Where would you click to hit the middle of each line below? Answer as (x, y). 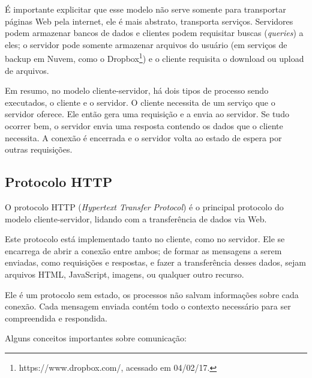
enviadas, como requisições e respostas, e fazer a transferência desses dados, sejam (155, 262)
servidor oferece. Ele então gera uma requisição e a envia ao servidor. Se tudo (147, 114)
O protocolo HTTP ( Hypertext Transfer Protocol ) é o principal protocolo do (144, 206)
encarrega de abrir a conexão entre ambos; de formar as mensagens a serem (143, 250)
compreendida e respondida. (56, 318)
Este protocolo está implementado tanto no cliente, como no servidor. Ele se (145, 239)
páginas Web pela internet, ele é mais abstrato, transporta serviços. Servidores (149, 21)
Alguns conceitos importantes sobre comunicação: (96, 338)
